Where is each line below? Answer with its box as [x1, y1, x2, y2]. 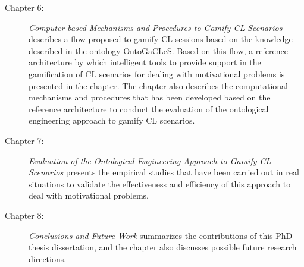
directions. [29, 252, 67, 265]
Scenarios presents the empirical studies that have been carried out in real [29, 166, 299, 178]
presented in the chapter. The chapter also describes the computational [29, 79, 289, 92]
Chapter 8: [5, 209, 44, 221]
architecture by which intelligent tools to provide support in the [29, 56, 261, 68]
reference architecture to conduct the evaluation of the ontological [29, 102, 269, 115]
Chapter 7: [5, 134, 44, 146]
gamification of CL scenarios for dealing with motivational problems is [29, 67, 285, 80]
